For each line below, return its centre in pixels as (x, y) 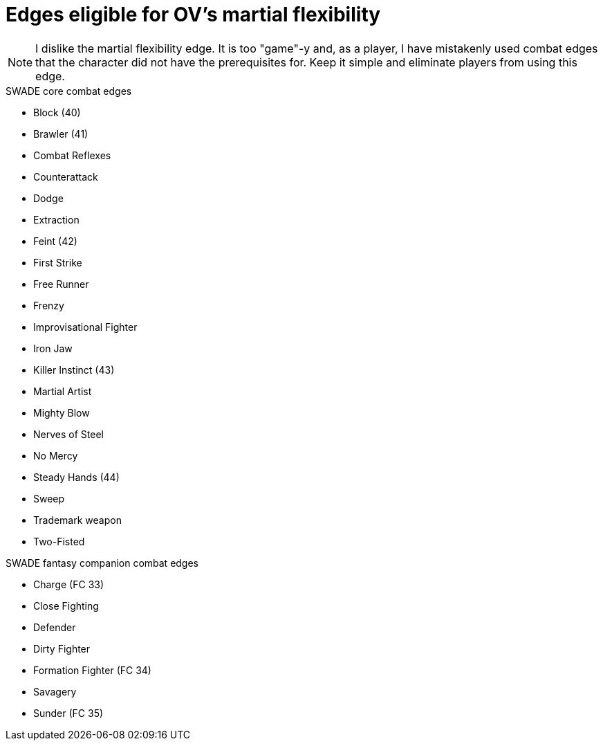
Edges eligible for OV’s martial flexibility (193, 15)
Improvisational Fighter (85, 327)
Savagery (55, 691)
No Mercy (56, 455)
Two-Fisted (59, 541)
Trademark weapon (77, 520)
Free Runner (61, 284)
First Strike (58, 262)
